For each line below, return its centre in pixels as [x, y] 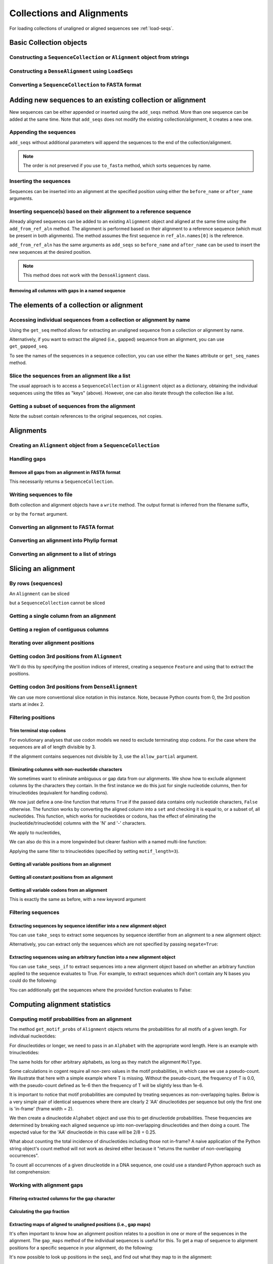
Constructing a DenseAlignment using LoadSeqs [71, 71]
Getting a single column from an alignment [63, 616]
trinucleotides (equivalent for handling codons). [59, 793]
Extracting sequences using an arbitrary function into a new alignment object [92, 957]
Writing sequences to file [41, 494]
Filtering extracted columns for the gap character [62, 1198]
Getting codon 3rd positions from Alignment [66, 656]
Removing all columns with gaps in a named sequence [67, 291]
